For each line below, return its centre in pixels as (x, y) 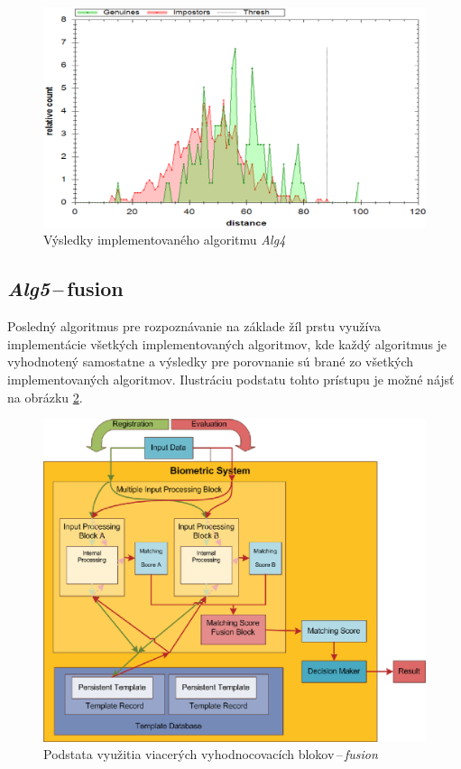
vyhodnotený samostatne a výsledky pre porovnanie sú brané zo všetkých (211, 361)
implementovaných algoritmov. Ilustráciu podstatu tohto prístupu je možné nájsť (231, 380)
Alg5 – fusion (65, 288)
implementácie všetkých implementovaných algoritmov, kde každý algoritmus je (227, 343)
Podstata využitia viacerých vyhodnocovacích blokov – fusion (211, 754)
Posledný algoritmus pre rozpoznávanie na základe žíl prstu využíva (194, 326)
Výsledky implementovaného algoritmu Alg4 (165, 240)
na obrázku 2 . (45, 397)
